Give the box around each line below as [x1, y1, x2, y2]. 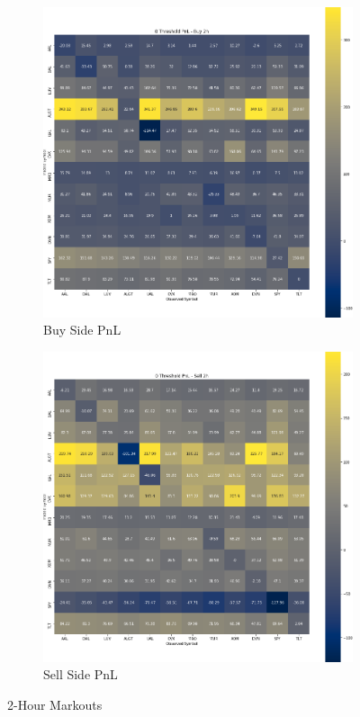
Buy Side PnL [43, 320, 121, 339]
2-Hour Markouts [7, 695, 103, 713]
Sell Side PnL [43, 665, 118, 684]
